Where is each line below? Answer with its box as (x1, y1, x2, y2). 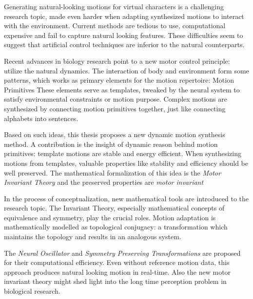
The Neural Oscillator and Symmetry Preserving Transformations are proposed (4, 247, 241, 258)
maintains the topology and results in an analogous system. (4, 231, 181, 242)
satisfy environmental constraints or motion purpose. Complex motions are (4, 94, 227, 104)
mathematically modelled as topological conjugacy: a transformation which (4, 222, 228, 232)
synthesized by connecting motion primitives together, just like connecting (4, 103, 226, 113)
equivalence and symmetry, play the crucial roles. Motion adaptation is (4, 212, 216, 222)
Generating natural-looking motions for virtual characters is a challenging (4, 1, 224, 11)
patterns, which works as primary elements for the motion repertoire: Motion (4, 75, 234, 85)
